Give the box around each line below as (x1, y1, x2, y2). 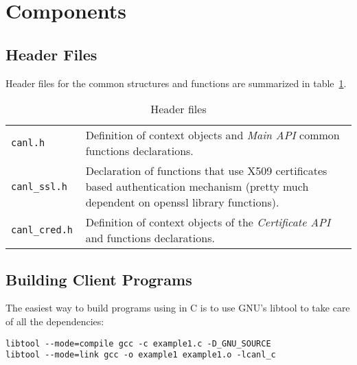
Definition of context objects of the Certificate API (85, 214, 331, 231)
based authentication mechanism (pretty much (85, 178, 309, 195)
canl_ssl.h (11, 180, 67, 192)
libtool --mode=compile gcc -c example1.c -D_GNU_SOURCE (5, 338, 271, 349)
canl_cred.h (11, 224, 73, 236)
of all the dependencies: (5, 314, 104, 328)
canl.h (11, 137, 45, 149)
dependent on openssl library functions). (85, 194, 279, 211)
